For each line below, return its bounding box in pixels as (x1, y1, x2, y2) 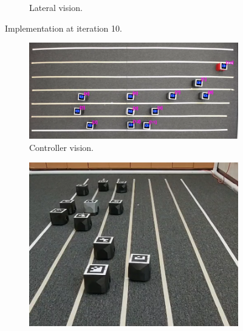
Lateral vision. (29, 1, 83, 13)
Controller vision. (29, 141, 94, 153)
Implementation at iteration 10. (5, 21, 122, 34)
